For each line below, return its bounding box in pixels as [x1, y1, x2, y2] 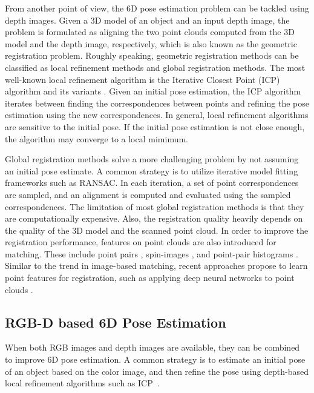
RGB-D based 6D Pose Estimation [5, 312, 226, 331]
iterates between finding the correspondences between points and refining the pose [5, 96, 309, 109]
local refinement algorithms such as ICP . [5, 377, 160, 389]
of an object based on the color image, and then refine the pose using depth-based [5, 365, 309, 377]
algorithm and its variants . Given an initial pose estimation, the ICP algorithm [5, 85, 301, 97]
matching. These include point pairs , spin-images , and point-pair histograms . [5, 247, 298, 260]
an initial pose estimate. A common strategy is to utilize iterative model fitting [5, 164, 298, 177]
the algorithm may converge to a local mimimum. [5, 132, 188, 145]
